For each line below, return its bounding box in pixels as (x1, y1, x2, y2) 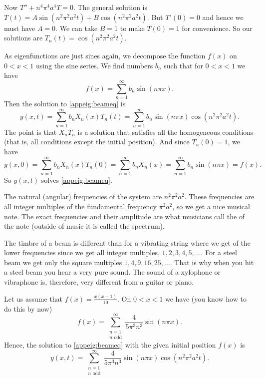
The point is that (4, 126, 57, 137)
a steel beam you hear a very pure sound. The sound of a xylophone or (4, 267, 221, 277)
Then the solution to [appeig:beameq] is (4, 98, 126, 109)
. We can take (55, 22, 98, 33)
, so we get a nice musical (172, 201, 250, 211)
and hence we (202, 11, 244, 22)
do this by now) (4, 303, 52, 314)
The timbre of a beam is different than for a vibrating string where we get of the (4, 237, 251, 248)
